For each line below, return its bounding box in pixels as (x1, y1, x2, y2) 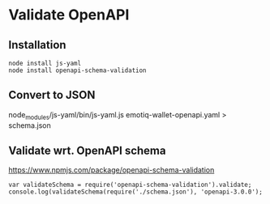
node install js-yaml (8, 59, 82, 67)
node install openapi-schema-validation (8, 66, 148, 74)
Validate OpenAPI (8, 6, 130, 24)
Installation (8, 38, 66, 52)
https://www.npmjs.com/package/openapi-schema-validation (8, 165, 215, 175)
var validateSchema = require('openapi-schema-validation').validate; (8, 181, 252, 189)
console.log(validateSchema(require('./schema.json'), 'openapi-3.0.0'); (8, 188, 264, 196)
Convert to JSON (8, 88, 96, 102)
